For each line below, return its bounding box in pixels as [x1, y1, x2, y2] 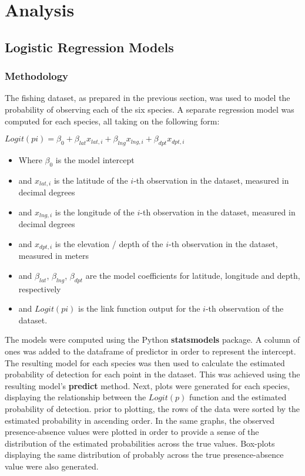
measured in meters [18, 249, 89, 262]
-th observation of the [205, 302, 284, 315]
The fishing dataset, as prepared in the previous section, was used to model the [5, 92, 290, 104]
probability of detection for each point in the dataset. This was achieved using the [5, 368, 300, 380]
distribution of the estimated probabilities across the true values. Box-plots [5, 437, 275, 449]
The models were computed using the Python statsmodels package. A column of [5, 333, 300, 346]
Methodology [5, 69, 69, 83]
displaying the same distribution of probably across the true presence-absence [5, 448, 284, 461]
